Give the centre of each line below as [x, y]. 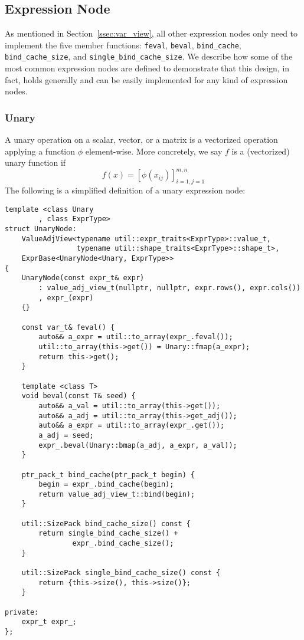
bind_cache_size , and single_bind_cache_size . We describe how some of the [149, 56]
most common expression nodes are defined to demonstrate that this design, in [147, 68]
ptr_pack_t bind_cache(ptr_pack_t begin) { [108, 475]
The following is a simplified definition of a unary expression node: [125, 190]
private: [22, 612]
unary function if [35, 163]
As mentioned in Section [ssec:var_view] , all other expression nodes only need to [151, 33]
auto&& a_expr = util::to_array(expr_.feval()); [136, 337]
